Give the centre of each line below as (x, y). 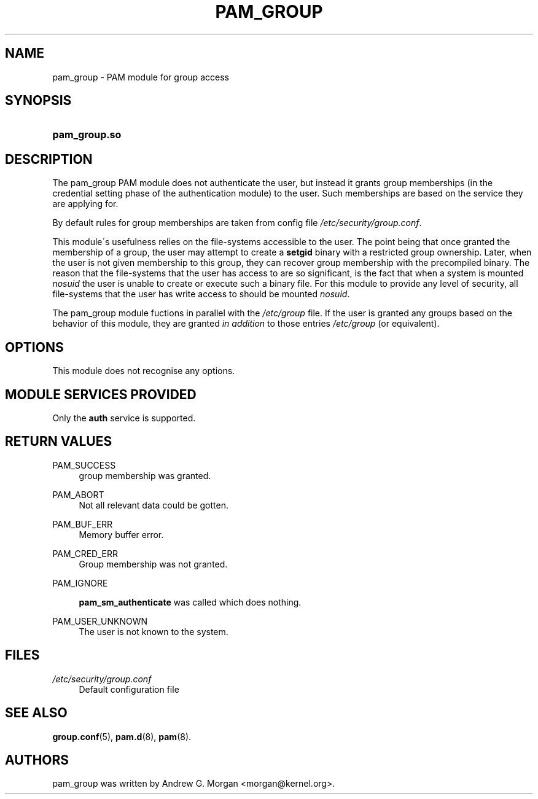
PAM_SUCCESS (84, 465)
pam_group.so (87, 135)
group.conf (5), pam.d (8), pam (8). (122, 736)
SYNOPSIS (38, 101)
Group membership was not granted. (153, 564)
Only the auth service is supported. (124, 418)
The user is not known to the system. (154, 631)
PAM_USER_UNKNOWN (100, 621)
